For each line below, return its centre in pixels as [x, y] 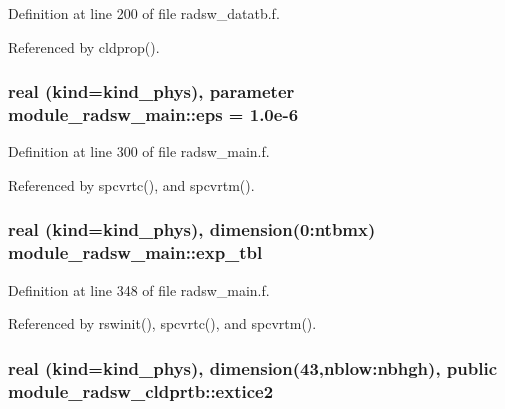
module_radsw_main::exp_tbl [135, 252]
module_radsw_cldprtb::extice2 [141, 390]
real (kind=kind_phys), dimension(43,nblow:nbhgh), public [253, 367]
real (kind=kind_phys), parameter [151, 91]
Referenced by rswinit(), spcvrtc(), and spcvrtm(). [162, 323]
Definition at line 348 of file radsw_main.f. [139, 289]
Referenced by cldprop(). [84, 46]
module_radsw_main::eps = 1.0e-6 [153, 114]
